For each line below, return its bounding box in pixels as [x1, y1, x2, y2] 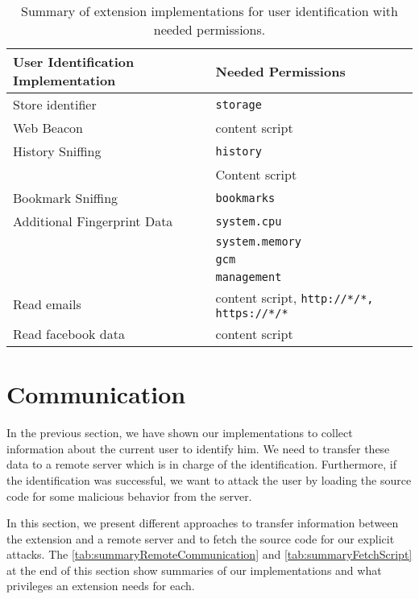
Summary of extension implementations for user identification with [21, 2, 398, 20]
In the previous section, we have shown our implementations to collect [6, 424, 353, 441]
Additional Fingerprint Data [13, 212, 173, 230]
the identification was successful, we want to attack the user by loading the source [6, 471, 412, 488]
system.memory [215, 235, 301, 248]
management [215, 271, 282, 283]
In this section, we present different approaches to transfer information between [6, 514, 399, 531]
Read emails [13, 295, 81, 313]
